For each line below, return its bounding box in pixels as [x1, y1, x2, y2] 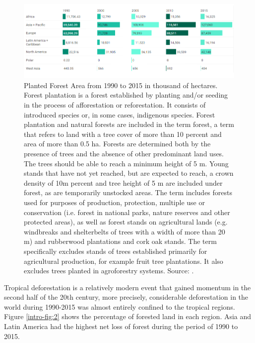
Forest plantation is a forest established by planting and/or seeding [24, 90, 228, 100]
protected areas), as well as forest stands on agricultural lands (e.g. [24, 217, 228, 227]
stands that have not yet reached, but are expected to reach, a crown [24, 168, 234, 178]
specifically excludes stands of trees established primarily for [24, 245, 207, 256]
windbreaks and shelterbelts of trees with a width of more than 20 [24, 226, 225, 236]
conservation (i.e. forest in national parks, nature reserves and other [24, 207, 230, 217]
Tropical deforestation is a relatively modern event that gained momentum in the [4, 282, 251, 292]
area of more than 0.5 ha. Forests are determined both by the [24, 138, 211, 149]
